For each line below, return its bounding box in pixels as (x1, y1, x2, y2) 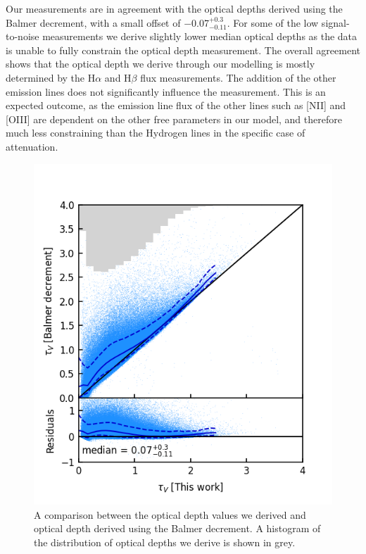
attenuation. (6, 139, 58, 153)
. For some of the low (227, 15, 319, 30)
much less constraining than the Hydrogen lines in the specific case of (6, 125, 305, 140)
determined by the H (6, 70, 96, 84)
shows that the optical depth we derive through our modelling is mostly (6, 56, 315, 71)
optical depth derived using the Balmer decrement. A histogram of (34, 521, 321, 536)
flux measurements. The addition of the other (140, 70, 336, 84)
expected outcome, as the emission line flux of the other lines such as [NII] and (6, 98, 346, 113)
